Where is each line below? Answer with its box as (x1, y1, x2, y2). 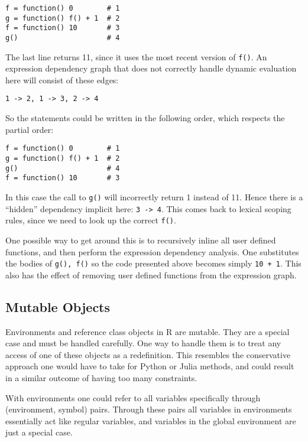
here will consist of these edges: (5, 73, 119, 86)
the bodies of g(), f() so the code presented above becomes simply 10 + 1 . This (5, 257, 301, 269)
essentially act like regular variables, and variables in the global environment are (5, 414, 296, 427)
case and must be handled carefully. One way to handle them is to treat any (5, 337, 281, 349)
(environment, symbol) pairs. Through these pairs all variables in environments (5, 403, 292, 415)
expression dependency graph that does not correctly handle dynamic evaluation (5, 62, 297, 74)
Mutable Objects (5, 297, 111, 316)
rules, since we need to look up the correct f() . (5, 214, 176, 226)
